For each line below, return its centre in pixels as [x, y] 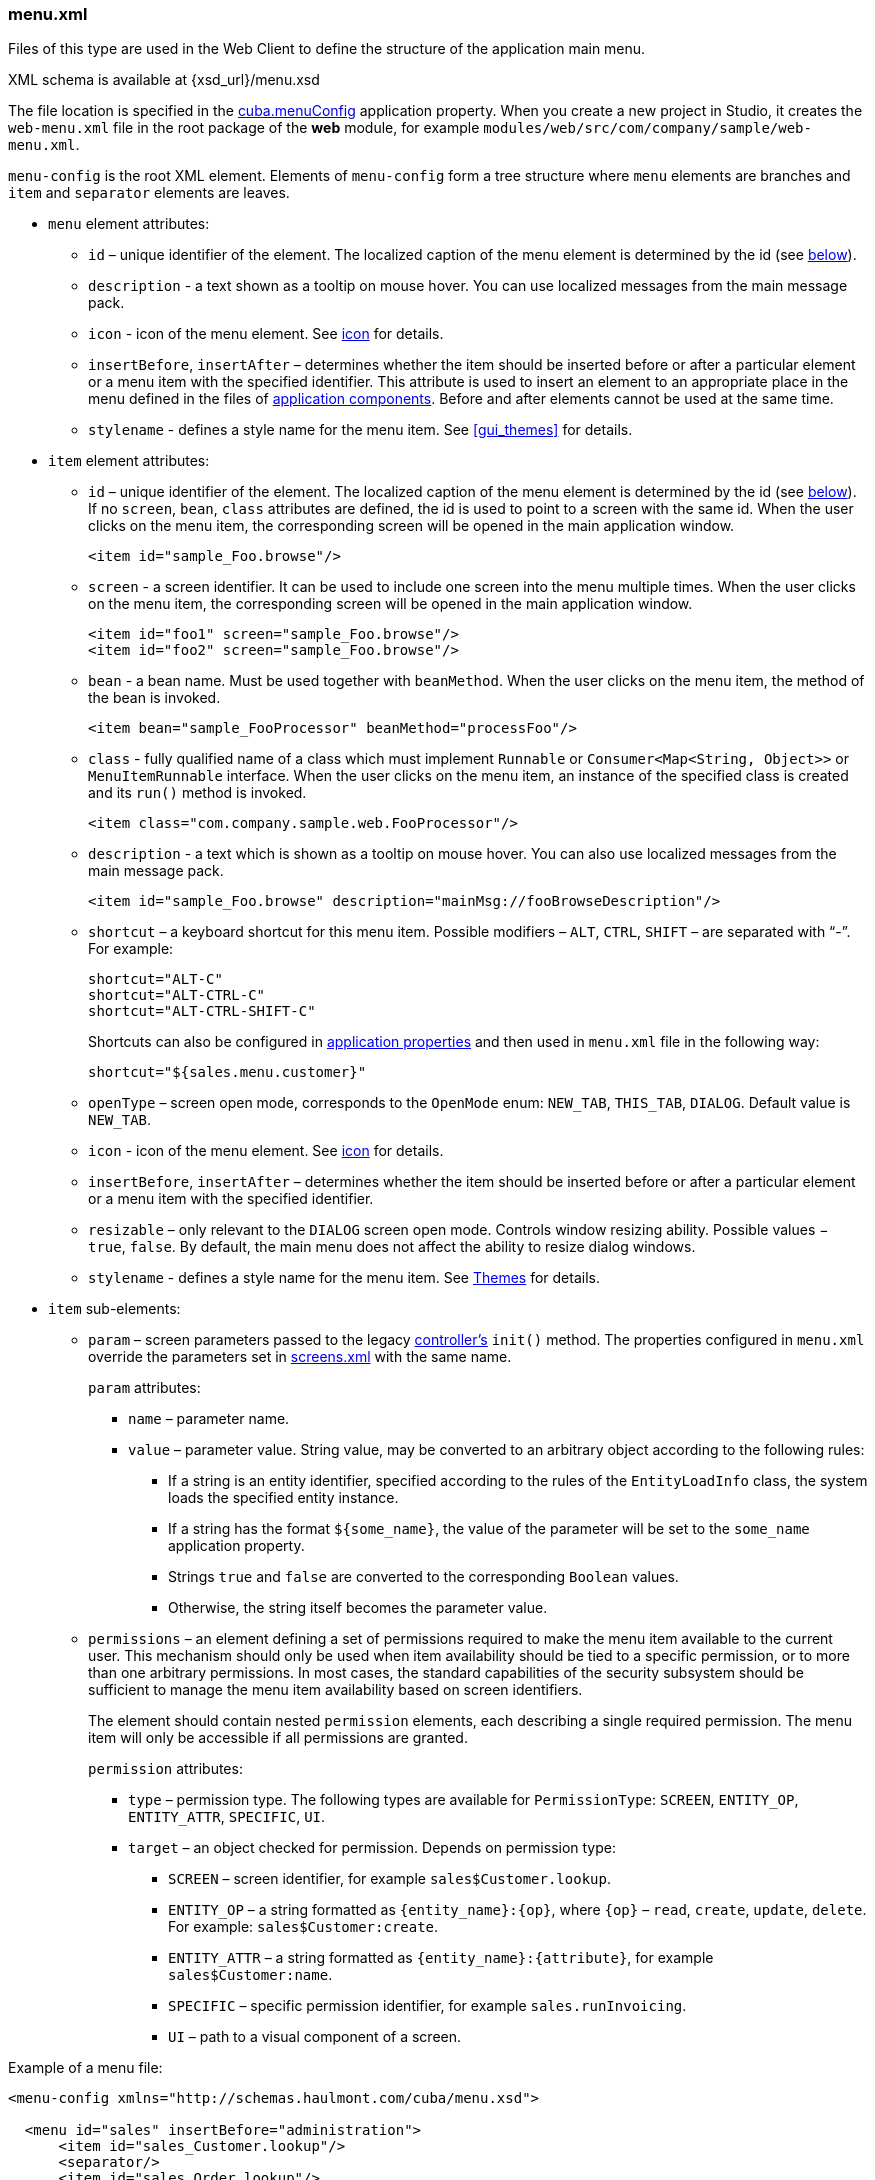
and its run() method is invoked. [197, 793]
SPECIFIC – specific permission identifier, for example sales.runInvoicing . [427, 2006]
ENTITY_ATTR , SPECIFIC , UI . [227, 1817]
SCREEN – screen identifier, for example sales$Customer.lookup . [389, 1879]
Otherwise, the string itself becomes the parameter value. [358, 1608]
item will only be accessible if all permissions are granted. [278, 1738]
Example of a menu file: [85, 2068]
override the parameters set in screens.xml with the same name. [300, 1357]
